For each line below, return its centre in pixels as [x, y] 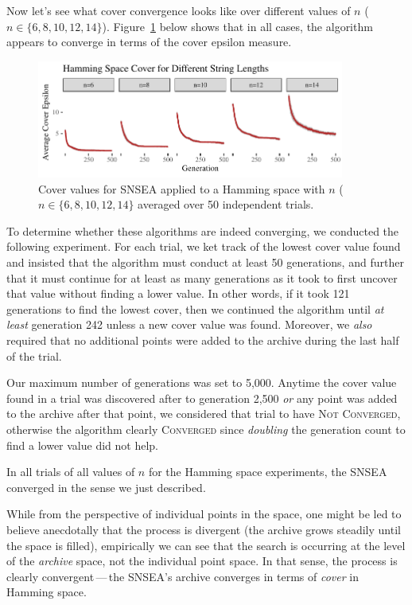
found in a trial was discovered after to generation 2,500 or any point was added [202, 398]
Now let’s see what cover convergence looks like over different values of [179, 10]
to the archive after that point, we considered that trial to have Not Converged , [204, 414]
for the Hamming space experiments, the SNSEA [268, 472]
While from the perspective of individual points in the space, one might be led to [204, 514]
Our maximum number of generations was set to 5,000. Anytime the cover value [202, 383]
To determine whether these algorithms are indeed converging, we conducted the [203, 230]
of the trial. [34, 355]
